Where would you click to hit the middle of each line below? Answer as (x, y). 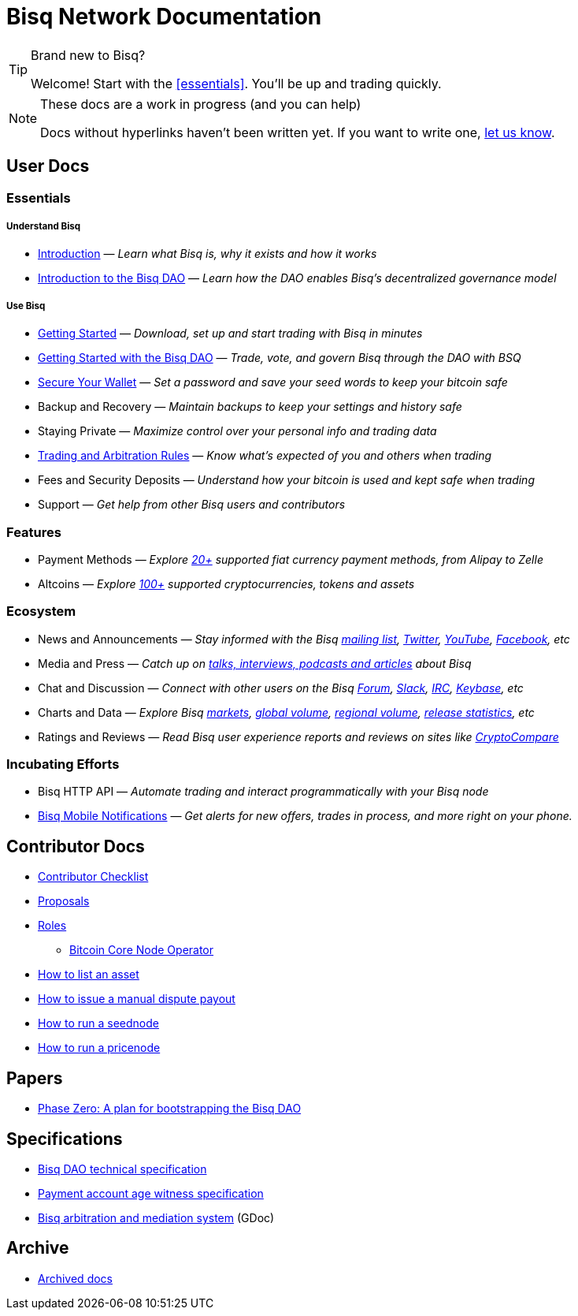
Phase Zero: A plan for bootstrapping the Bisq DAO (170, 1109)
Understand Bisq (44, 226)
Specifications (65, 1139)
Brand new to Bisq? (88, 55)
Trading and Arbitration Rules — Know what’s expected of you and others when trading (265, 456)
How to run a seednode (98, 1023)
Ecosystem (41, 611)
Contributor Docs (76, 846)
